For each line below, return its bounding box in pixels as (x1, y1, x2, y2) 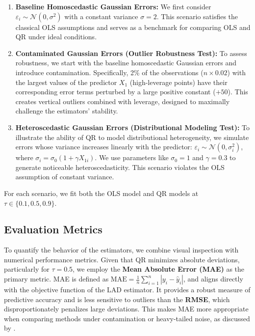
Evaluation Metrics (4, 222, 102, 237)
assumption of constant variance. (15, 171, 114, 182)
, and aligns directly (183, 274, 243, 284)
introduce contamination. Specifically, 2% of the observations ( (15, 67, 204, 77)
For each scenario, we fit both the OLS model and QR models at (4, 188, 199, 198)
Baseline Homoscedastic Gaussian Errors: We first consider (15, 1, 211, 11)
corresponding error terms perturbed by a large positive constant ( (15, 86, 216, 97)
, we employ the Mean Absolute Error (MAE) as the (73, 264, 245, 274)
